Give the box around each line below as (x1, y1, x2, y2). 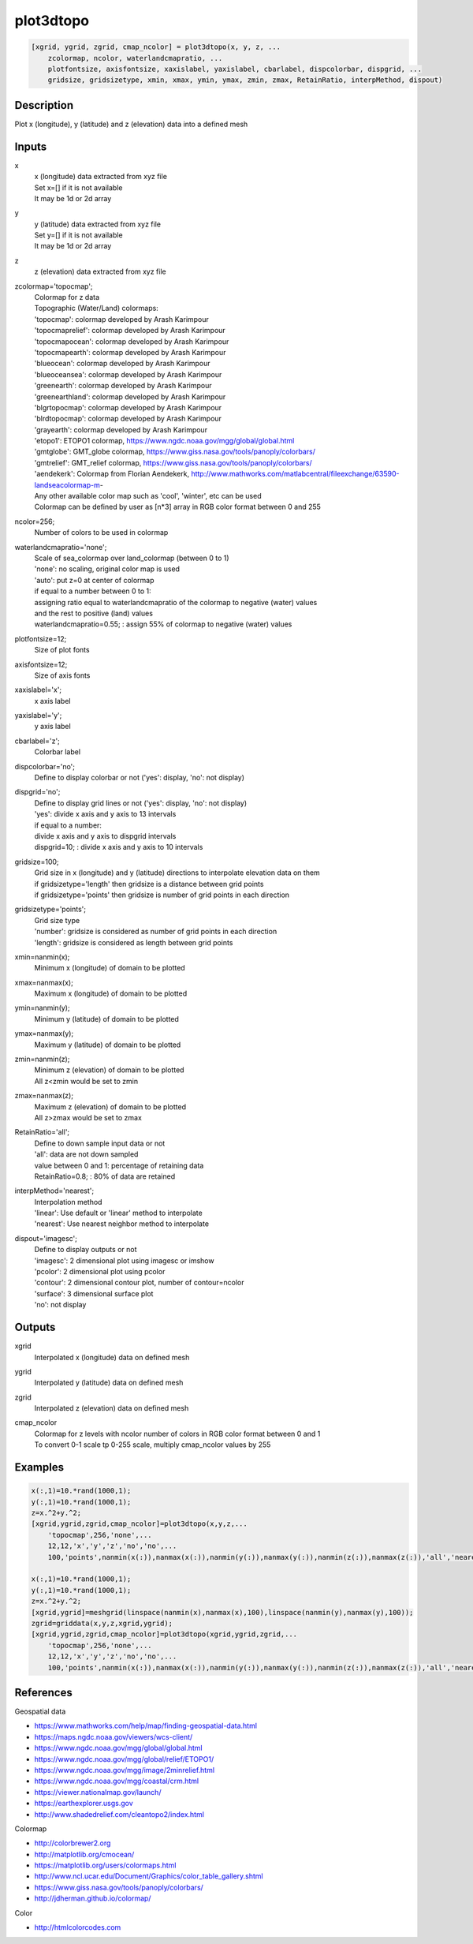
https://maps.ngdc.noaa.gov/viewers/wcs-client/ (34, 1732, 193, 1741)
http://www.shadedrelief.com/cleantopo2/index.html (34, 1809, 205, 1819)
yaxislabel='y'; (14, 711, 62, 720)
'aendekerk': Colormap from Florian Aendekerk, (34, 469, 189, 479)
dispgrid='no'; (14, 787, 61, 797)
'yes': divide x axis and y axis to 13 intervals (34, 809, 177, 819)
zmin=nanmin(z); (14, 1054, 70, 1064)
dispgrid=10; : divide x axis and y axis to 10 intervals (34, 843, 203, 852)
